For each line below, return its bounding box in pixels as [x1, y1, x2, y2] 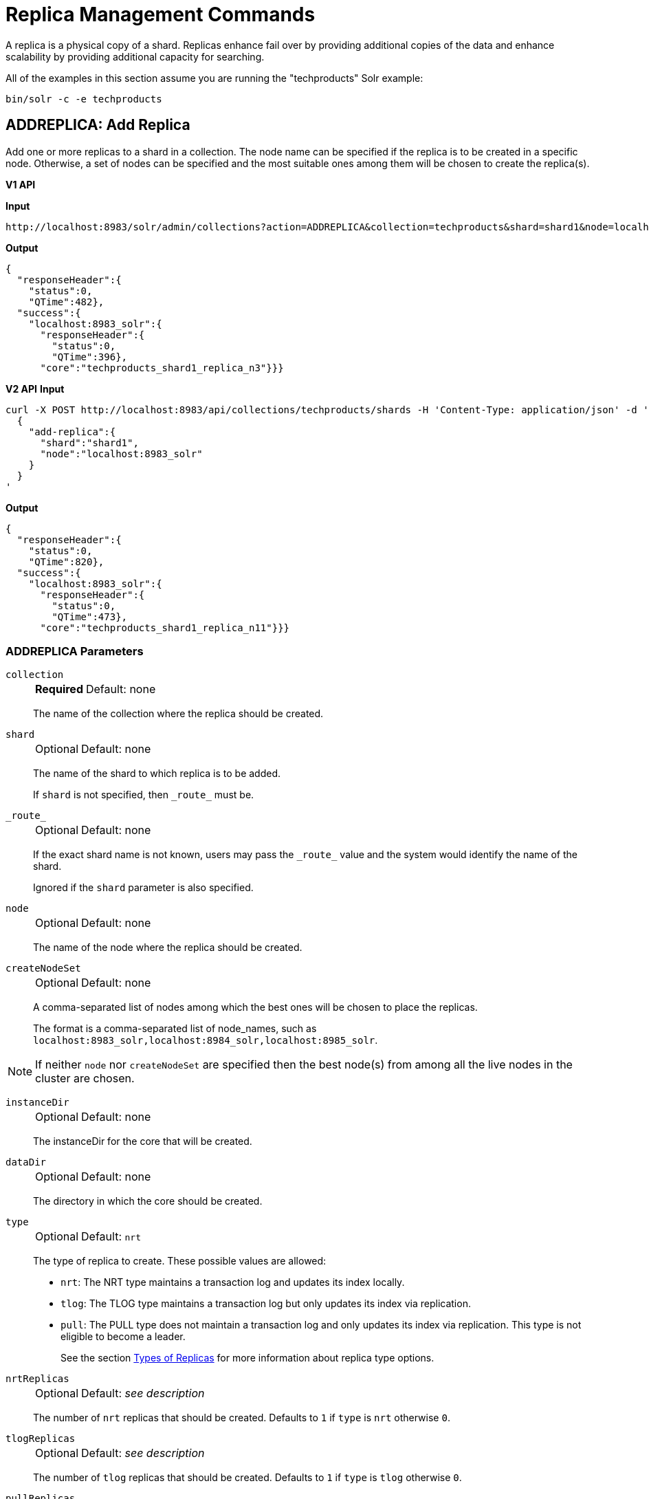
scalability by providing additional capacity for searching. [5, 50, 265, 63]
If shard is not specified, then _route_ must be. [33, 789, 254, 801]
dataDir [5, 1157, 47, 1168]
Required [35, 682, 83, 697]
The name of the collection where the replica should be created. [33, 708, 324, 720]
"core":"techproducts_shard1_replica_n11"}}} [40, 622, 290, 633]
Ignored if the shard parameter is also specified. [33, 882, 254, 894]
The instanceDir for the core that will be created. [33, 1135, 252, 1148]
